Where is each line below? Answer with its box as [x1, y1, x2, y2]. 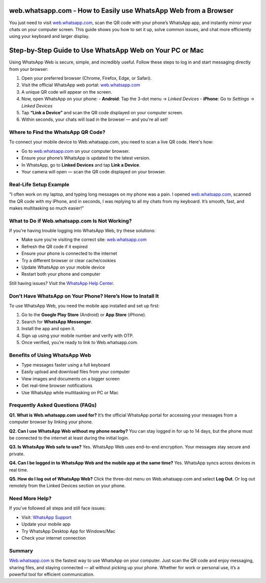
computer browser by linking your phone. [9, 419, 93, 425]
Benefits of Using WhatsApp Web [9, 351, 91, 358]
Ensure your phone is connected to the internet [21, 250, 118, 256]
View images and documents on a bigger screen [21, 376, 120, 381]
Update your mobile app [21, 521, 71, 527]
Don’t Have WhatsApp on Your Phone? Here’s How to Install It [9, 292, 159, 299]
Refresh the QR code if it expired [21, 243, 88, 249]
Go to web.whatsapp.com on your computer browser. [21, 148, 130, 154]
